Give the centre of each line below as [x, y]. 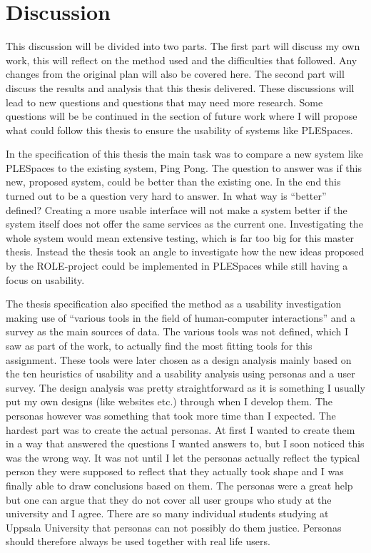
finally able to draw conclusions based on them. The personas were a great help [179, 485]
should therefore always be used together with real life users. [138, 541]
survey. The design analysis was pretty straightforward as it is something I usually [185, 387]
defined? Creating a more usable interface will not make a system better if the [177, 209]
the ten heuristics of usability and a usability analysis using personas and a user [181, 374]
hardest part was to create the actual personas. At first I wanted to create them [181, 429]
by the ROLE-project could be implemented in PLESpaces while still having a [177, 266]
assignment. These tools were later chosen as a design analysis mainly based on [179, 359]
